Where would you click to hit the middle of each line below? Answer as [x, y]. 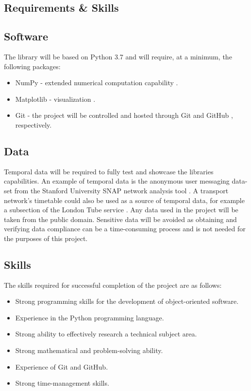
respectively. [33, 124]
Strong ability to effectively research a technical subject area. [106, 334]
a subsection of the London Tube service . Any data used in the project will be [121, 210]
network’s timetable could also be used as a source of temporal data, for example [124, 200]
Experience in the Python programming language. [90, 317]
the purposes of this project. [46, 238]
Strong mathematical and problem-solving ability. [89, 350]
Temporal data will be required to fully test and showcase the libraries [109, 171]
